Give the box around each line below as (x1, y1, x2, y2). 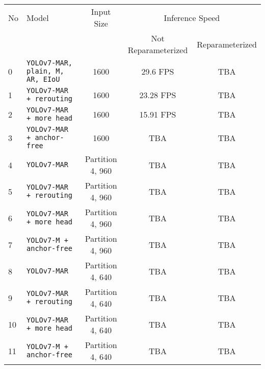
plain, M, (26, 67, 64, 75)
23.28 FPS (139, 88, 176, 101)
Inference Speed (164, 11, 220, 24)
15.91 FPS (139, 108, 176, 120)
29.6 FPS (141, 65, 174, 77)
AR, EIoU (26, 75, 60, 83)
